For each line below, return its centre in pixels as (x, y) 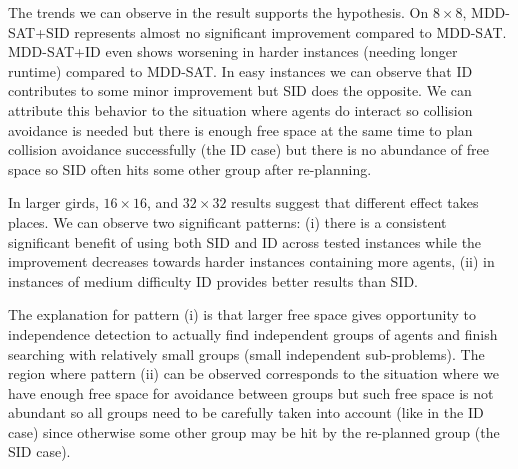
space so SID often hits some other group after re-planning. (190, 168)
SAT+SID (39, 31)
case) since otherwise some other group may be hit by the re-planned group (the (254, 431)
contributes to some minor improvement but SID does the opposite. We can (240, 90)
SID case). (39, 451)
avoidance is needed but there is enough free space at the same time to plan (240, 129)
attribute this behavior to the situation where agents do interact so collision (240, 109)
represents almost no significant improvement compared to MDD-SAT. (290, 31)
